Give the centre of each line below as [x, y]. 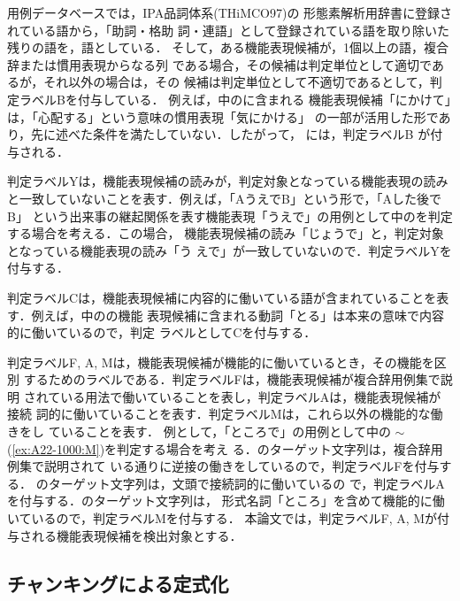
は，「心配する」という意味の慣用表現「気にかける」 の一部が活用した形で [223, 116]
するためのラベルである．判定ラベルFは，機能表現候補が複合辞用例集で [232, 379]
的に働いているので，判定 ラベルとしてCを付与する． [162, 332]
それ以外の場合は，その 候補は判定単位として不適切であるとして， [237, 82]
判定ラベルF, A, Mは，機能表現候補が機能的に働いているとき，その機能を [221, 362]
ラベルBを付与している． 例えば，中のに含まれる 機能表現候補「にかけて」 [235, 99]
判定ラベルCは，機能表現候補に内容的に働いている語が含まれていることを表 [228, 297]
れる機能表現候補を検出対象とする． [137, 535]
